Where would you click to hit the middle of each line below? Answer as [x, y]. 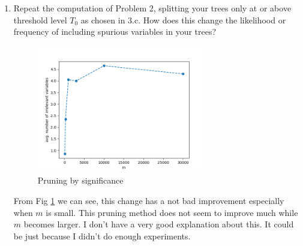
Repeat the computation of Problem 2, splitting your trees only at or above [152, 8]
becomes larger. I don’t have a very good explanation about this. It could [159, 224]
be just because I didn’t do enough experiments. [102, 235]
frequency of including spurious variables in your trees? [115, 31]
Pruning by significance [80, 180]
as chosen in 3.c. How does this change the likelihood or [183, 19]
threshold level [40, 19]
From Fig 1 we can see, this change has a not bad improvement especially [149, 201]
